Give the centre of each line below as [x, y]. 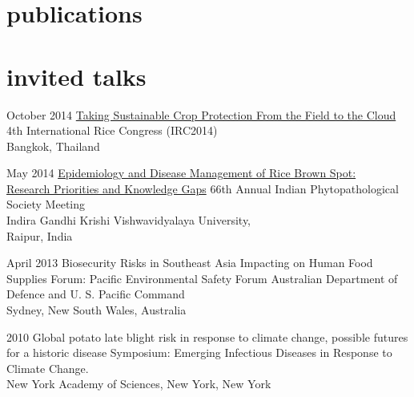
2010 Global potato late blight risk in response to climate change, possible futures [207, 336]
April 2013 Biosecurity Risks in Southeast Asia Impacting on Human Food [190, 263]
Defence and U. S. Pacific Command [96, 294]
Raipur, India [40, 235]
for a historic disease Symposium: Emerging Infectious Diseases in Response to [199, 352]
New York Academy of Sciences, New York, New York [139, 384]
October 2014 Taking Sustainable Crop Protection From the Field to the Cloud [201, 114]
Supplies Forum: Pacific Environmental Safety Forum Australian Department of [202, 278]
